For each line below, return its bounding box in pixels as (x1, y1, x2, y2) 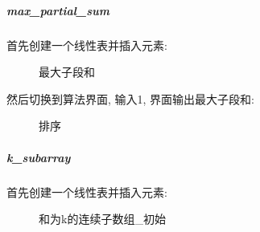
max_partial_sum (6, 2, 109, 18)
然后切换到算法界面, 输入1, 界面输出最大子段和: (6, 90, 254, 107)
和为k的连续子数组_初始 (39, 210, 166, 227)
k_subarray (6, 149, 71, 165)
